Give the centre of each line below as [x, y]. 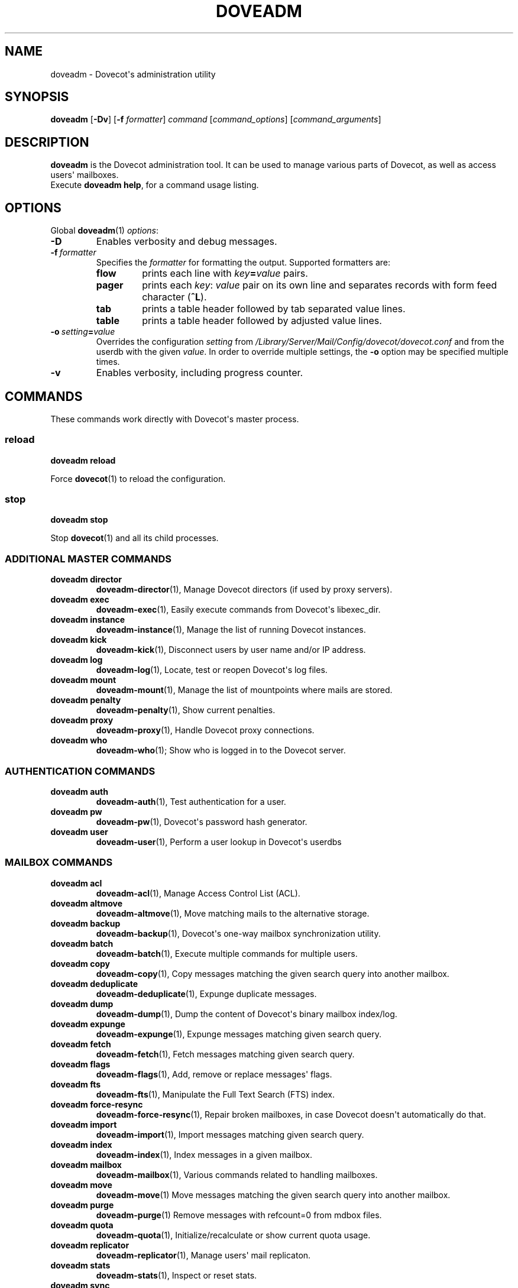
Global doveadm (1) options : [104, 231]
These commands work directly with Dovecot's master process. [175, 419]
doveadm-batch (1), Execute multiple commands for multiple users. [227, 953]
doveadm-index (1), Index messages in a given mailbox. [204, 1154]
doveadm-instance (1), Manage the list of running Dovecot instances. [231, 630]
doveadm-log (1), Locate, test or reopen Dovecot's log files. [212, 670]
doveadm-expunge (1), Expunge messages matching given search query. [239, 1034]
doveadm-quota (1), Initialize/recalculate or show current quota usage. [233, 1235]
